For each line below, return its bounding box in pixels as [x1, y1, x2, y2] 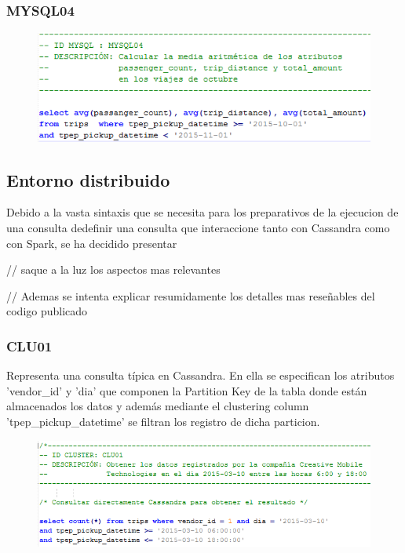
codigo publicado [6, 303, 88, 319]
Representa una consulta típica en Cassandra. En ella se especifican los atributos [6, 367, 395, 384]
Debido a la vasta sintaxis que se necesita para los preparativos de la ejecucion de [6, 204, 399, 220]
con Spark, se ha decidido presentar [6, 235, 177, 251]
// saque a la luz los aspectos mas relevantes [6, 261, 221, 278]
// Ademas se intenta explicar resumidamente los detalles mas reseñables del [6, 287, 375, 304]
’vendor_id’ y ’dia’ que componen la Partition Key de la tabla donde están [6, 382, 367, 398]
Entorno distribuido [6, 167, 170, 191]
